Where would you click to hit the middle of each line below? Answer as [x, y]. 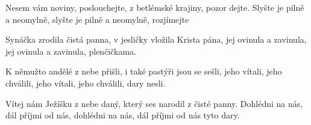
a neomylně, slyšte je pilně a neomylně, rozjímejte [97, 19]
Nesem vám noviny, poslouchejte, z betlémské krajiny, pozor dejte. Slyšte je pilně [155, 7]
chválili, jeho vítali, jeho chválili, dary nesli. [86, 83]
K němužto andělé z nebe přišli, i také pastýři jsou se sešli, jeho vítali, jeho [144, 71]
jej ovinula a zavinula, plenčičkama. [71, 51]
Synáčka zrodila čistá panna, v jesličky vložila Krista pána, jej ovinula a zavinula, [156, 39]
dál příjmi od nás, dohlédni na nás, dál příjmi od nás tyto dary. [123, 115]
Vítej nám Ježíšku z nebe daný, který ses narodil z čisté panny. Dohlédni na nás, [154, 103]
